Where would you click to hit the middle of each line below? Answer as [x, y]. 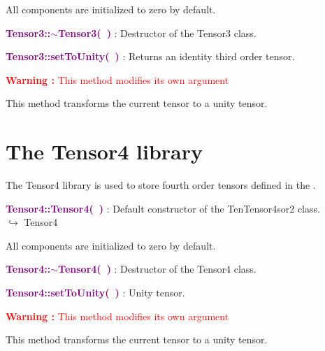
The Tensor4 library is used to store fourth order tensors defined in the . [161, 185]
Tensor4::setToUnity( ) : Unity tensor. [95, 293]
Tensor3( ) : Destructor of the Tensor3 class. [157, 33]
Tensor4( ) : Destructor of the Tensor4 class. [157, 269]
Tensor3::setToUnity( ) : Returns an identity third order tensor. [150, 56]
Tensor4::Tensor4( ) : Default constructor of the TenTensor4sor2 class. [163, 208]
